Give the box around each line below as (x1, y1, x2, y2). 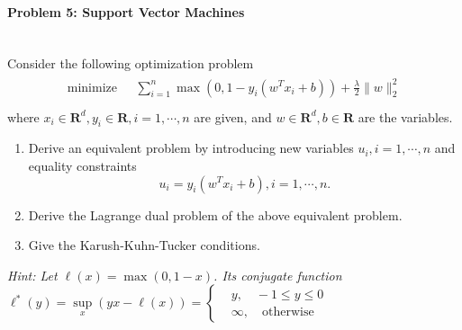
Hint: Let (7, 265, 58, 284)
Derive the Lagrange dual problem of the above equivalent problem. (28, 205, 403, 224)
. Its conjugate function (213, 265, 342, 284)
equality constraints (28, 156, 137, 174)
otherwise (261, 305, 314, 318)
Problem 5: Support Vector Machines (7, 2, 245, 21)
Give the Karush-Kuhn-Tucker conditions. (28, 236, 260, 254)
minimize (67, 81, 117, 94)
